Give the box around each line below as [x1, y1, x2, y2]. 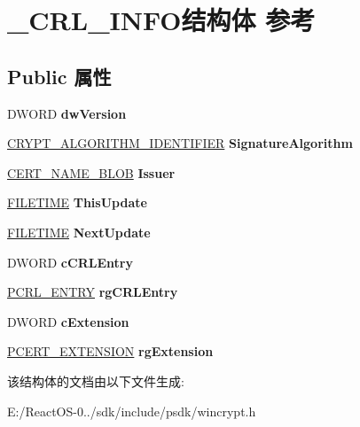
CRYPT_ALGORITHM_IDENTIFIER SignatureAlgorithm [7, 134, 353, 152]
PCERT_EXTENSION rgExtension [7, 342, 214, 361]
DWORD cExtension [7, 312, 129, 330]
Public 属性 [7, 62, 112, 89]
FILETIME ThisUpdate [7, 193, 147, 212]
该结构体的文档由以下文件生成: [7, 371, 184, 390]
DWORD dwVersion [7, 104, 127, 122]
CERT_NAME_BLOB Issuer [7, 163, 176, 182]
